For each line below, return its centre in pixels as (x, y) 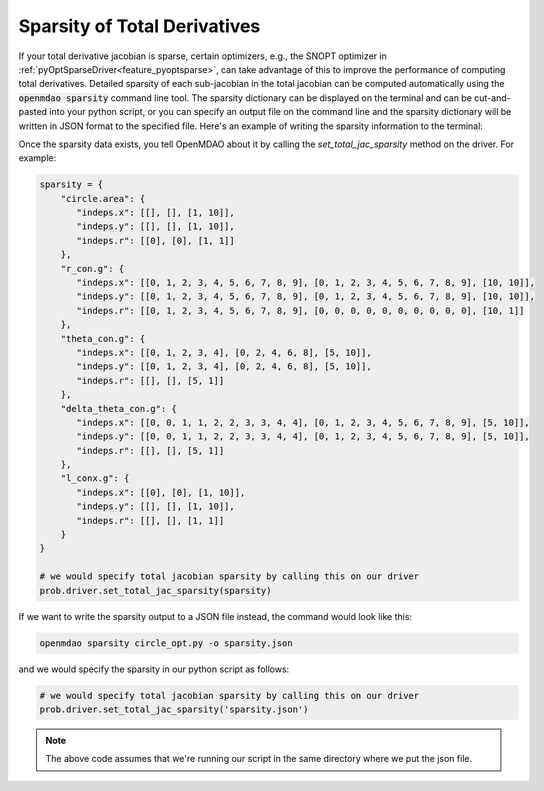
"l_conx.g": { (95, 478)
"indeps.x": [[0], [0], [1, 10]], (161, 492)
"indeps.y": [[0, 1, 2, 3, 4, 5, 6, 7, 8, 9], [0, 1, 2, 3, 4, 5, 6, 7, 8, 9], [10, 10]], (305, 296)
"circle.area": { (103, 198)
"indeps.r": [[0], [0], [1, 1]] (155, 240)
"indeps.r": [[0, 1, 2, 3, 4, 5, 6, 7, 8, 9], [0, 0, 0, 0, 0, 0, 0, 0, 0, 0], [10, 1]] (300, 310)
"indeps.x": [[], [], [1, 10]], (155, 213)
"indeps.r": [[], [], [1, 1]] (150, 520)
